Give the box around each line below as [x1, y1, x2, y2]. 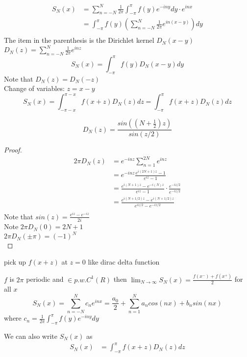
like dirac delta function [88, 256, 160, 267]
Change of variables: [4, 83, 65, 93]
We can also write [4, 331, 57, 341]
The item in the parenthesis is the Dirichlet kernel [4, 35, 154, 45]
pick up [4, 256, 26, 267]
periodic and [26, 274, 64, 284]
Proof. [4, 145, 22, 155]
